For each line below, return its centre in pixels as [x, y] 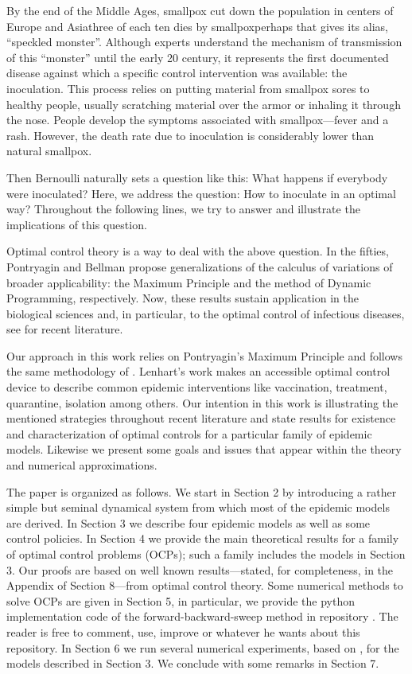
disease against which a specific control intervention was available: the [177, 73]
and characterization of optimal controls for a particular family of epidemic [189, 433]
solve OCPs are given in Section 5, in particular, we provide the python [181, 600]
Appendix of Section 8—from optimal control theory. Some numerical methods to [205, 585]
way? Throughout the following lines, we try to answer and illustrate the [183, 209]
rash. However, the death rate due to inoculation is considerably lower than [190, 135]
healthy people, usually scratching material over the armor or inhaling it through [204, 104]
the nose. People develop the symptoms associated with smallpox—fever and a [198, 120]
